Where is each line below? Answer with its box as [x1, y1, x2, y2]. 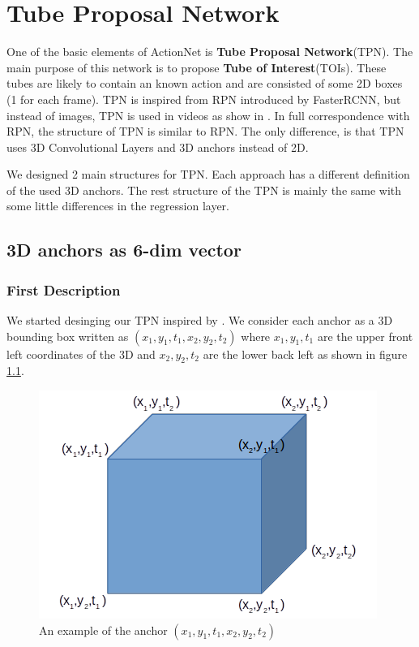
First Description [6, 279, 121, 300]
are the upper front [317, 327, 413, 344]
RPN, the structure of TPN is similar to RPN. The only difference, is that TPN [6, 123, 404, 140]
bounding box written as [6, 327, 129, 344]
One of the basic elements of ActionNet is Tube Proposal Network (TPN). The [6, 43, 413, 60]
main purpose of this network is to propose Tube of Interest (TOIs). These [6, 58, 387, 75]
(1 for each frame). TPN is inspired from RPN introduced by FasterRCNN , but [6, 90, 401, 107]
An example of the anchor [39, 621, 168, 638]
